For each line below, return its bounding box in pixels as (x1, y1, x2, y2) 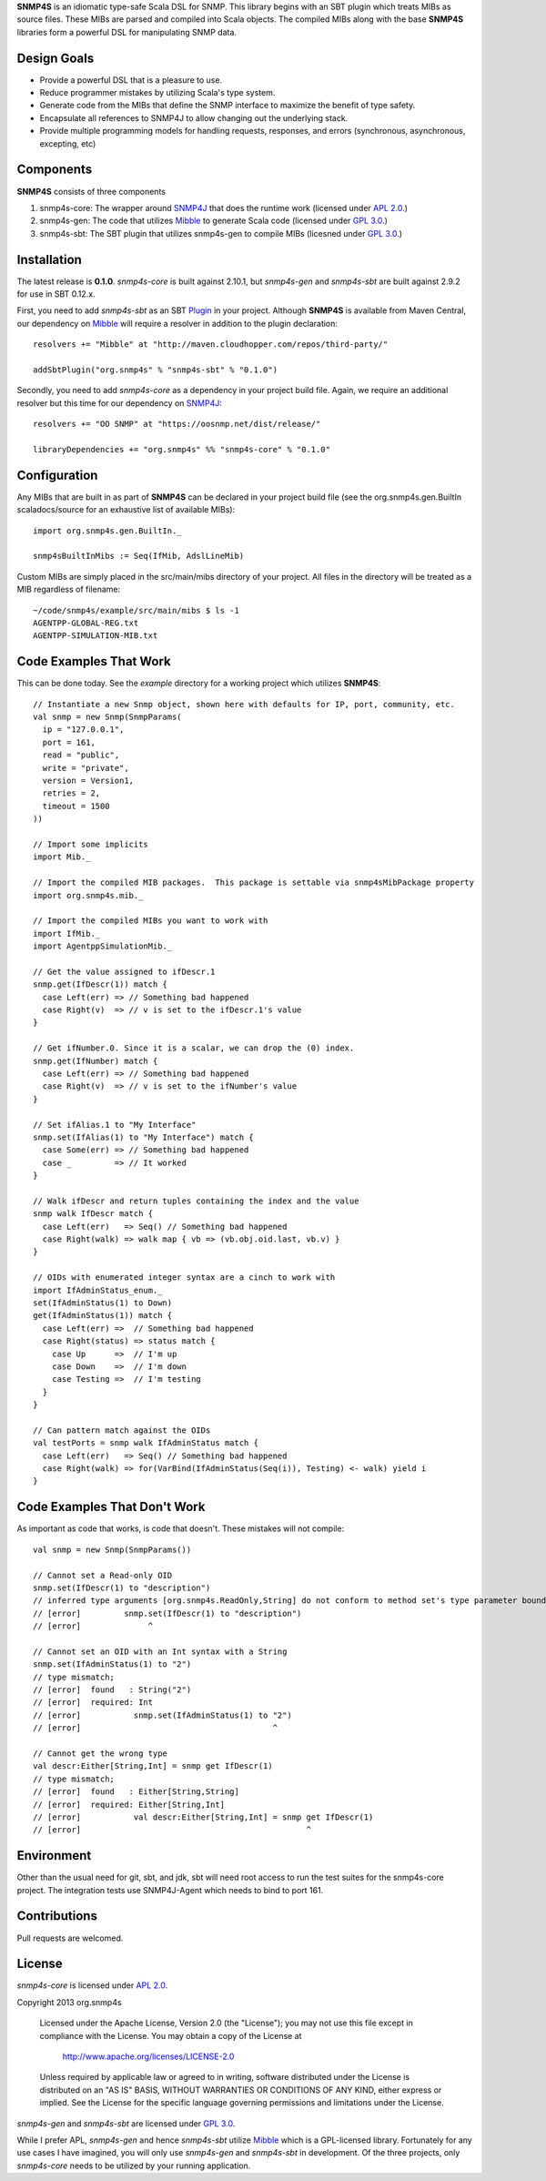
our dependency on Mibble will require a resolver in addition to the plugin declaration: (16, 318, 339, 329)
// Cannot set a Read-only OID (33, 1570, 173, 1580)
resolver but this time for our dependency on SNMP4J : (16, 397, 223, 409)
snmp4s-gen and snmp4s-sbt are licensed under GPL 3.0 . (16, 2117, 236, 2129)
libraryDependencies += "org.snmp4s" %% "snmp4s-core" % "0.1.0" (33, 444, 331, 454)
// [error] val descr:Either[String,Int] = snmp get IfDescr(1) (33, 1811, 374, 1822)
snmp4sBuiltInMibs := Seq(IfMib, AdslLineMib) (33, 551, 245, 562)
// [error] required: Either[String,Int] (33, 1799, 226, 1810)
